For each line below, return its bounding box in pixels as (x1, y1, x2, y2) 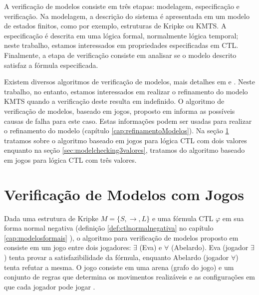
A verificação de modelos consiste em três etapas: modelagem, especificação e (4, 1, 240, 11)
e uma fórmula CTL (152, 213, 214, 223)
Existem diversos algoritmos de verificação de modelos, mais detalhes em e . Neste (4, 76, 255, 87)
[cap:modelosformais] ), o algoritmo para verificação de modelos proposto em (4, 232, 239, 243)
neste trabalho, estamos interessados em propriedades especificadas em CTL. (4, 40, 239, 50)
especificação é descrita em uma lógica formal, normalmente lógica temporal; (4, 30, 239, 40)
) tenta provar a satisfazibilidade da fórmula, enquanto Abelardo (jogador (4, 252, 229, 262)
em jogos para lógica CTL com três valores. (4, 154, 137, 165)
